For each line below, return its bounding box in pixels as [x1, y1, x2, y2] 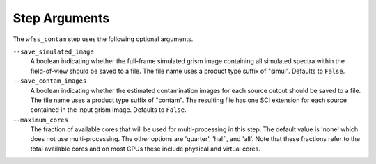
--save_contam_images [13, 77, 87, 85]
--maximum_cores [13, 115, 69, 124]
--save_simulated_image [13, 47, 94, 56]
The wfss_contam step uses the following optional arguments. [13, 35, 194, 43]
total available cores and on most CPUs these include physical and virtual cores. [30, 145, 260, 153]
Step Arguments [13, 10, 110, 26]
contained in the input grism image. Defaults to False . [30, 106, 187, 114]
